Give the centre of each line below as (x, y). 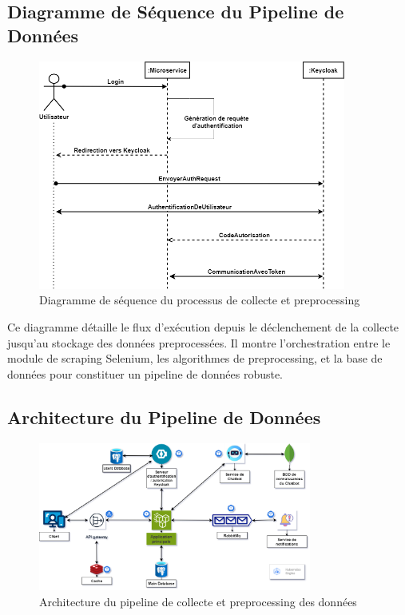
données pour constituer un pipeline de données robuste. (145, 373)
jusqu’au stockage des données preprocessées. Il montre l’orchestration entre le (199, 342)
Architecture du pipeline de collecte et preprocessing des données (198, 601)
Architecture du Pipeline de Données (164, 417)
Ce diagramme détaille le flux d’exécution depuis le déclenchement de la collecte (203, 327)
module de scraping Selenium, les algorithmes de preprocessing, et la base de (195, 358)
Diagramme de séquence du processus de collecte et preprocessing (200, 300)
